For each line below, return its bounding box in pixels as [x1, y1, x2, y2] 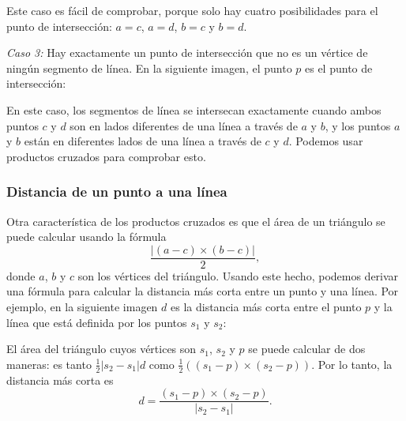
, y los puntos [325, 117, 391, 133]
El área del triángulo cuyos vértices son [6, 340, 197, 357]
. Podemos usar [288, 133, 363, 149]
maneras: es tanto [6, 355, 92, 372]
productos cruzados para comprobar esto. [6, 148, 206, 164]
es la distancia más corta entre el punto [171, 299, 362, 314]
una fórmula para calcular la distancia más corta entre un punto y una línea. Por [6, 283, 399, 299]
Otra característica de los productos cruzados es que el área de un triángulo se [6, 212, 385, 229]
